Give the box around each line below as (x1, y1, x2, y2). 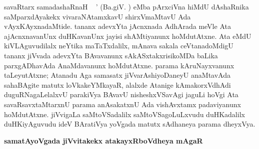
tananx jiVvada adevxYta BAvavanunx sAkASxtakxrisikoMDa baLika (4, 50, 218, 60)
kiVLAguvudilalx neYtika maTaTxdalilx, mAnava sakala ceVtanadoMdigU (4, 40, 233, 51)
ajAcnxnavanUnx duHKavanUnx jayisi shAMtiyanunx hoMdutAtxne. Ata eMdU (4, 30, 251, 41)
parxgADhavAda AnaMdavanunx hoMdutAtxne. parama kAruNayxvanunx (4, 60, 234, 70)
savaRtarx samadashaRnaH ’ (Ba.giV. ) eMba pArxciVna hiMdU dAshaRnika (4, 1, 249, 11)
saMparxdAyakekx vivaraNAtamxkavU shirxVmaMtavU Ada (4, 11, 191, 21)
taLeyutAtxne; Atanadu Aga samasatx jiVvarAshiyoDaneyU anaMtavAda (4, 70, 230, 80)
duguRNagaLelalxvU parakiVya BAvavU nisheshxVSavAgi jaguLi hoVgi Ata (4, 89, 238, 100)
